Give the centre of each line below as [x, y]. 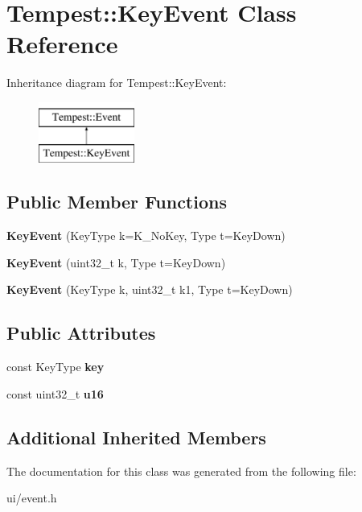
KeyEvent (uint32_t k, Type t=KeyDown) [116, 262]
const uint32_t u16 [55, 393]
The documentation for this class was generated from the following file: [181, 471]
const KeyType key [56, 367]
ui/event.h [32, 498]
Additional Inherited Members [136, 437]
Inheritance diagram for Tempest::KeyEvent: [117, 83]
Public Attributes [81, 333]
